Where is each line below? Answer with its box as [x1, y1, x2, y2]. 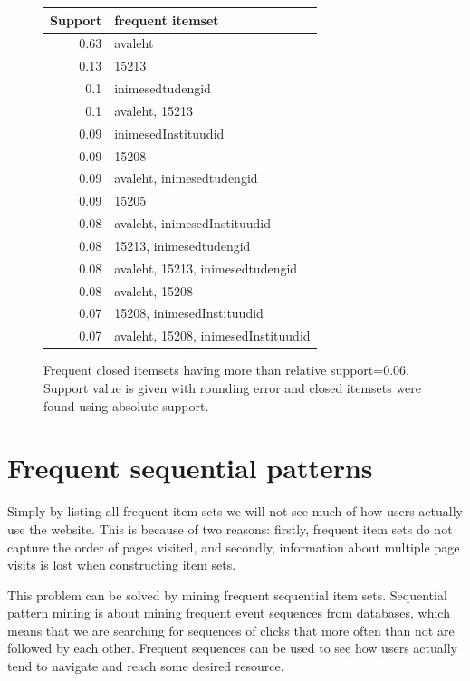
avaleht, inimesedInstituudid [114, 214, 272, 233]
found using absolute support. [43, 396, 209, 415]
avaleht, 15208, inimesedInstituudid [114, 326, 311, 345]
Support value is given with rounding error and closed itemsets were [43, 379, 422, 397]
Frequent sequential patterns [7, 449, 373, 486]
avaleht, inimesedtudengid [114, 168, 258, 187]
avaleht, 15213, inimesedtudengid [114, 258, 298, 277]
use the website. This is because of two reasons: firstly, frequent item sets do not [7, 519, 453, 538]
